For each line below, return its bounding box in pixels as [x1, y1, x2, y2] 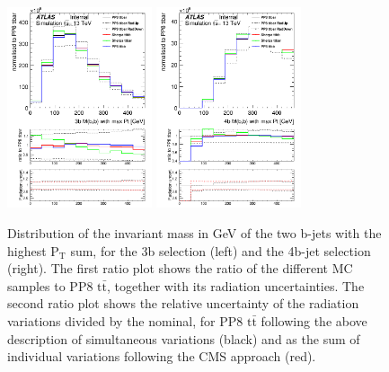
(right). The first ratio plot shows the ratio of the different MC [7, 259, 353, 278]
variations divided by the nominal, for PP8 [7, 311, 243, 330]
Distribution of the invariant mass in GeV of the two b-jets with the [7, 223, 382, 242]
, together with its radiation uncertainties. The [107, 276, 365, 295]
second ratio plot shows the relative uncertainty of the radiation [7, 294, 359, 313]
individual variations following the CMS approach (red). [7, 347, 316, 366]
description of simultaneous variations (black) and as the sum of [7, 329, 360, 348]
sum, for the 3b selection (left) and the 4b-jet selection [70, 241, 371, 260]
